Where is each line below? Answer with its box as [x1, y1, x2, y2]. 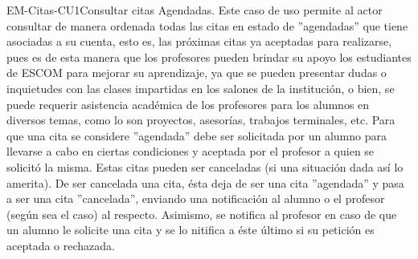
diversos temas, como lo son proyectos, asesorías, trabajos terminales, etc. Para [6, 111, 395, 128]
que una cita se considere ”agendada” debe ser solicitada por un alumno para [6, 127, 387, 144]
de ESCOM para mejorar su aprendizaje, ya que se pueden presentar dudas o [6, 64, 387, 81]
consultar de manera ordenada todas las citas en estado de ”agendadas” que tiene [6, 17, 408, 34]
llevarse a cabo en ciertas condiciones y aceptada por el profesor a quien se [6, 143, 375, 160]
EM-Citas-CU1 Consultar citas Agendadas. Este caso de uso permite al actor [6, 2, 383, 18]
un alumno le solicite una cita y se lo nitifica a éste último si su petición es [6, 221, 375, 238]
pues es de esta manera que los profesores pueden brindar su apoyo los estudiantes [6, 48, 412, 65]
